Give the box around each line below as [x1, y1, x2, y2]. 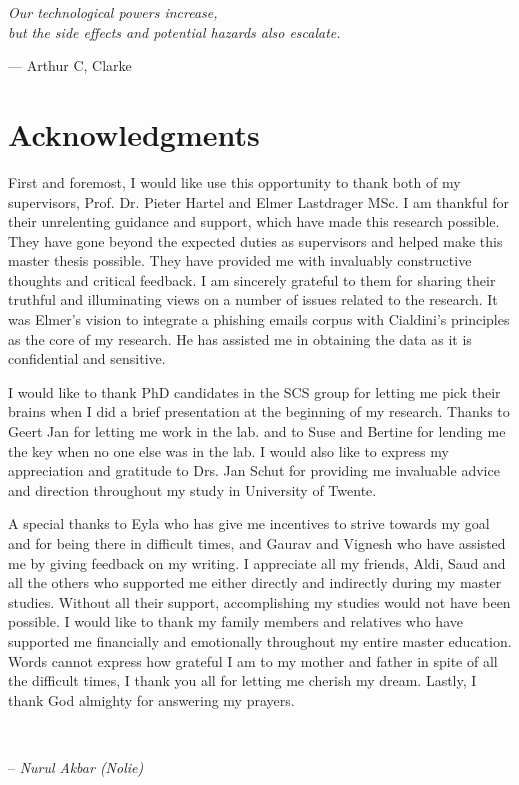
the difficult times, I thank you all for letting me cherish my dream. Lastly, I [8, 670, 477, 691]
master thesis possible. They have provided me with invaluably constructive [8, 250, 472, 271]
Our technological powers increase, [8, 2, 218, 22]
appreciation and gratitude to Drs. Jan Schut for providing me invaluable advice [8, 460, 500, 481]
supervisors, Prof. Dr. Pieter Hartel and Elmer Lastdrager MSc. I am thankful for [8, 191, 510, 212]
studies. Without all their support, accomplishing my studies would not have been [8, 591, 511, 612]
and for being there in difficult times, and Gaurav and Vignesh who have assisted [8, 533, 506, 553]
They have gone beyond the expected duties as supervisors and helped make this [8, 230, 503, 251]
